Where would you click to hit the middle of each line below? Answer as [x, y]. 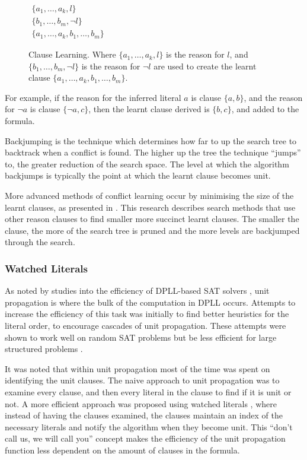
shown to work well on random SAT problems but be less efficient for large [141, 337]
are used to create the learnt [205, 66]
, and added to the [265, 109]
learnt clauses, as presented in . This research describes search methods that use [150, 207]
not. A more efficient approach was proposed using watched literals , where [141, 403]
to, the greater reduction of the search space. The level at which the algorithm [147, 164]
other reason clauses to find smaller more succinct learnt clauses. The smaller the [152, 219]
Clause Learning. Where [72, 54]
